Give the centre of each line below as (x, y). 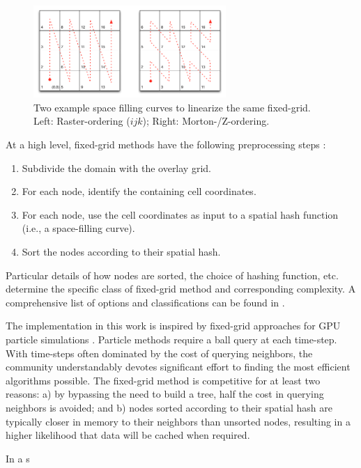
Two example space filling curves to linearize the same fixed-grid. (172, 107)
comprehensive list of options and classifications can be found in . (145, 302)
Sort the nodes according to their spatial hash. (121, 252)
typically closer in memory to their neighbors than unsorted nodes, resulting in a (178, 421)
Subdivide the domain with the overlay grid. (116, 167)
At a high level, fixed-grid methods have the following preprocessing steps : (166, 145)
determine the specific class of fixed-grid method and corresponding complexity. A (181, 289)
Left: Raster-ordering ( (82, 121)
